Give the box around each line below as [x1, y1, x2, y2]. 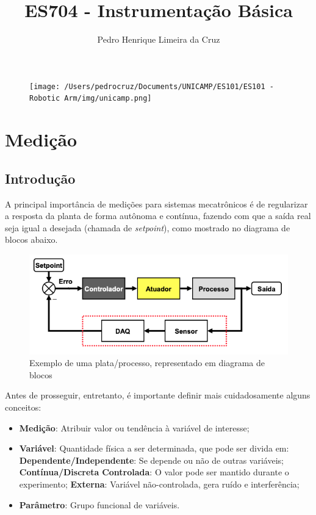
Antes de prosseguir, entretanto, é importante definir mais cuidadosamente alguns [5, 389, 311, 402]
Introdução [5, 168, 76, 187]
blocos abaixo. [5, 233, 58, 246]
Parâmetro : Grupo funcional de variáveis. [19, 498, 180, 511]
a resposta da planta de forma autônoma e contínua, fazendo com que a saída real [5, 209, 311, 222]
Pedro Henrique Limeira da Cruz [97, 33, 220, 46]
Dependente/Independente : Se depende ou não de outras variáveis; [19, 453, 284, 466]
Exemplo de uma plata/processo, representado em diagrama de [29, 356, 265, 369]
